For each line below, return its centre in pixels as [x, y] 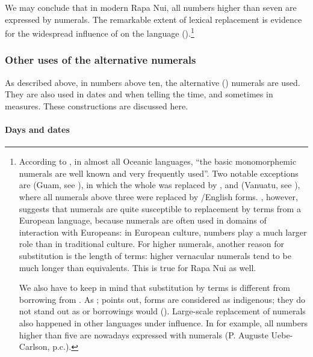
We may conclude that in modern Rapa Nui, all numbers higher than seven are [151, 7]
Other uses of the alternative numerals [101, 60]
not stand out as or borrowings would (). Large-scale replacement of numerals [162, 311]
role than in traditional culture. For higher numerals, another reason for [152, 244]
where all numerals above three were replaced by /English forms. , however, [158, 197]
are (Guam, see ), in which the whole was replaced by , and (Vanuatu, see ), [160, 185]
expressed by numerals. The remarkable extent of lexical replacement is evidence [153, 19]
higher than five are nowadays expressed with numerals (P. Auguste [144, 334]
